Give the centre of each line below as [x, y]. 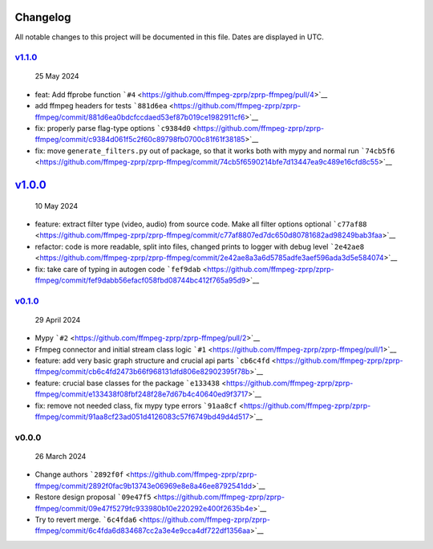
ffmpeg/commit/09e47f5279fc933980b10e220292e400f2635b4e [144, 508]
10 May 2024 [57, 205]
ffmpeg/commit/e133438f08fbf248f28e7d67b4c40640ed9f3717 [142, 394]
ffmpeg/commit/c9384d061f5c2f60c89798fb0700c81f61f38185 [140, 140]
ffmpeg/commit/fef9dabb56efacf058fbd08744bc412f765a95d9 [140, 280]
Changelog [43, 17]
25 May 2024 [57, 76]
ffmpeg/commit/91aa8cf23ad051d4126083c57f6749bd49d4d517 [142, 417]
